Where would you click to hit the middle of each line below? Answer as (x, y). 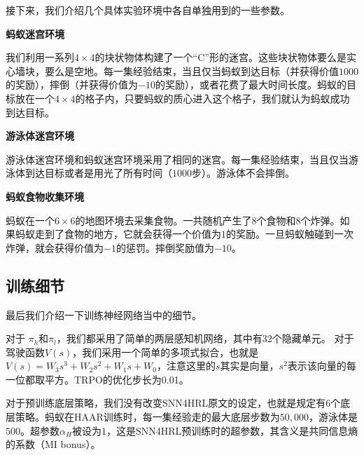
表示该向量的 (317, 366)
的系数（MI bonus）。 (53, 444)
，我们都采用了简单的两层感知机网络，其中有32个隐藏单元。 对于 (205, 338)
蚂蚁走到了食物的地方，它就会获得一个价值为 (118, 234)
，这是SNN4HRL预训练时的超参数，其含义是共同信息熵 (232, 430)
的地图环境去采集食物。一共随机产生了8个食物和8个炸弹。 (208, 220)
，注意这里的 (186, 366)
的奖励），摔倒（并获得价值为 (72, 84)
